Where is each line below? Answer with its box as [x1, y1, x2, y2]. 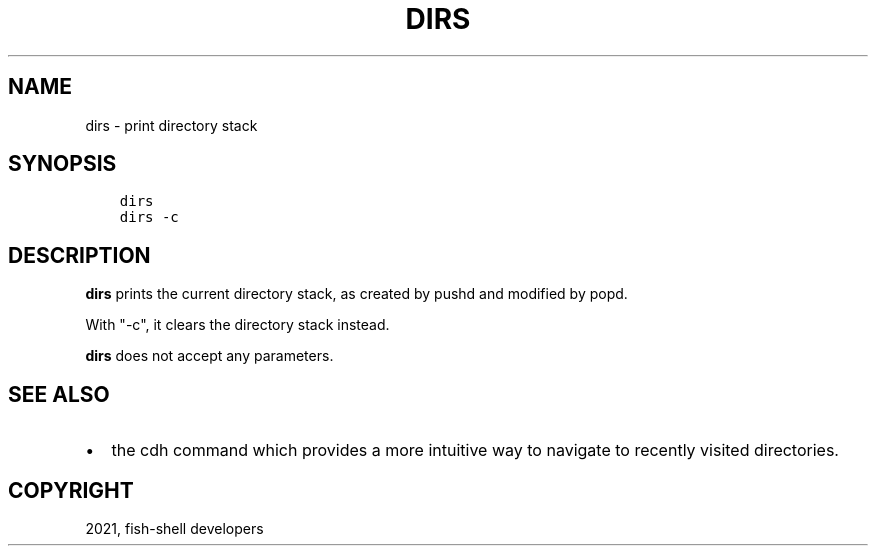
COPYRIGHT [8, 477, 134, 503]
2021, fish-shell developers [85, 519, 264, 537]
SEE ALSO [8, 381, 110, 407]
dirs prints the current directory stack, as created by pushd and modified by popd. [85, 285, 628, 303]
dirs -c [119, 209, 179, 226]
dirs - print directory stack [85, 116, 258, 134]
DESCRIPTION [8, 242, 151, 268]
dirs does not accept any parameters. [85, 347, 334, 365]
